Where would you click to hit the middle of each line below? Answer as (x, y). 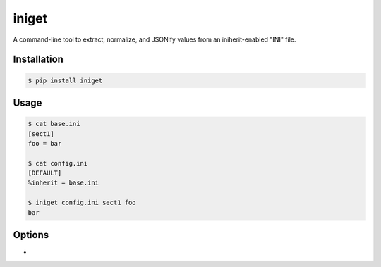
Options (31, 235)
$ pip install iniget (65, 80)
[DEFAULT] (45, 173)
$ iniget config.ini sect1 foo (82, 203)
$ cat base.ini (54, 124)
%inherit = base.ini (63, 183)
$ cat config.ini (58, 163)
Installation (38, 60)
